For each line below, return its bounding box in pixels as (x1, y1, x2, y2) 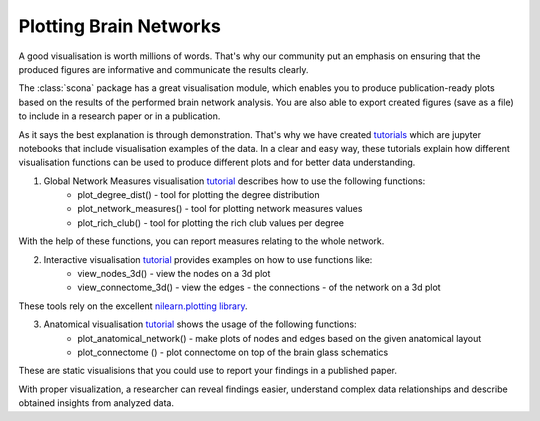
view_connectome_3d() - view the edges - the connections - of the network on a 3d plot (77, 281, 441, 294)
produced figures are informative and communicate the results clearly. (18, 63, 309, 75)
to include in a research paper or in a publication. (18, 110, 221, 122)
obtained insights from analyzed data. (18, 397, 175, 409)
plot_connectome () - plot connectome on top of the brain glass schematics (77, 346, 389, 358)
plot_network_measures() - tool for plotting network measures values (77, 203, 363, 215)
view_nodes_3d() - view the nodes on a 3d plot (77, 268, 271, 280)
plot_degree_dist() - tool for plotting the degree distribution (77, 189, 320, 201)
